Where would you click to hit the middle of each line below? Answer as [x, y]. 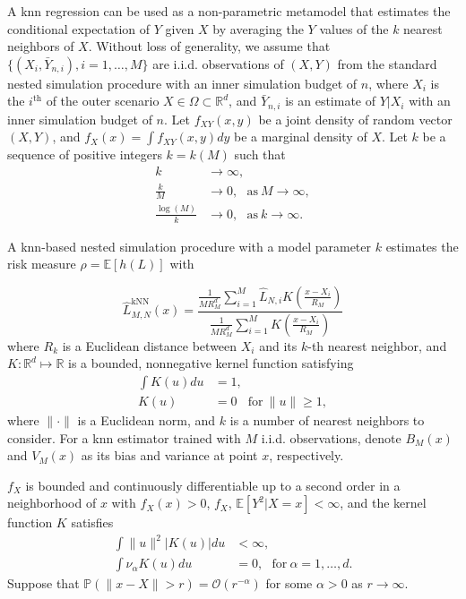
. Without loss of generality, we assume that [209, 46]
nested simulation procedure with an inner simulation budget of [182, 83]
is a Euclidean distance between [150, 345]
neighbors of [41, 46]
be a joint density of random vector [355, 119]
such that [260, 154]
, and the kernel [383, 503]
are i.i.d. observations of [218, 63]
